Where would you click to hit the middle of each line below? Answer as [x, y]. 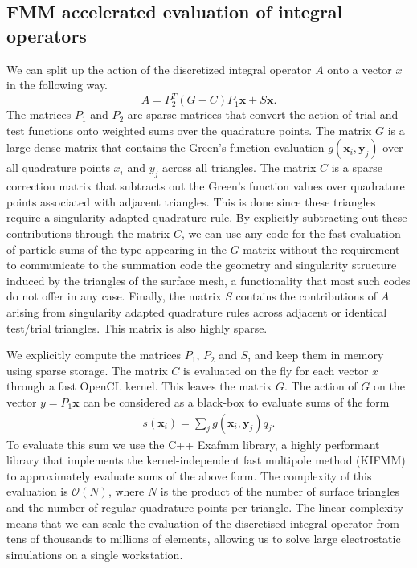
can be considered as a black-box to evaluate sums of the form [236, 401]
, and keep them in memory [316, 355]
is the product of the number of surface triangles [280, 491]
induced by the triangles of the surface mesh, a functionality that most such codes [208, 280]
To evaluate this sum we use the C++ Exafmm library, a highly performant [193, 444]
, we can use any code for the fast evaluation [291, 233]
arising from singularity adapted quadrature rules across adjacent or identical [197, 312]
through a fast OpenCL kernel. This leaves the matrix [139, 386]
